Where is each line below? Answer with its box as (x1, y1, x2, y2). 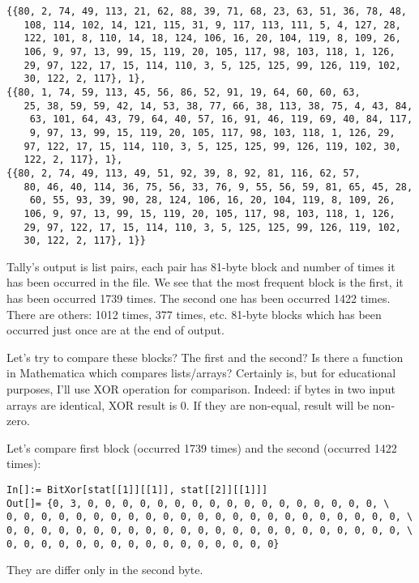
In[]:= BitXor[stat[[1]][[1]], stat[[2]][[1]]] (6, 483, 268, 496)
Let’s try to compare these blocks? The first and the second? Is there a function (6, 348, 404, 365)
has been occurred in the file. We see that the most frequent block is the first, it (6, 274, 404, 291)
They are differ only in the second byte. (6, 561, 203, 578)
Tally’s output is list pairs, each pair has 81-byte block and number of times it (6, 257, 395, 274)
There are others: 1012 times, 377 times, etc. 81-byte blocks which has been (6, 305, 382, 322)
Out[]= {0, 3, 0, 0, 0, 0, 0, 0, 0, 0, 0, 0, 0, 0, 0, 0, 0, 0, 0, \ (6, 497, 390, 509)
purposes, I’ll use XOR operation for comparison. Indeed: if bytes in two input (6, 380, 395, 397)
